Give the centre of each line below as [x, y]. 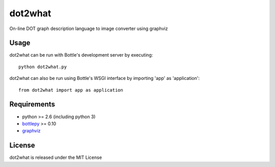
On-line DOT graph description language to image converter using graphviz [89, 29]
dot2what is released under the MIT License [56, 157]
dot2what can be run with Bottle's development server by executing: [81, 55]
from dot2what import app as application [71, 90]
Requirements [32, 104]
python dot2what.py [43, 67]
